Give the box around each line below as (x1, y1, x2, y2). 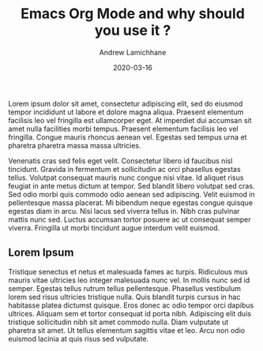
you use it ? (94, 21, 171, 39)
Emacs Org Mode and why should (21, 5, 245, 23)
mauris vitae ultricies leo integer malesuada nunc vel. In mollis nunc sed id (8, 275, 250, 285)
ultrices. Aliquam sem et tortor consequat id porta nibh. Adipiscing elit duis (8, 308, 251, 318)
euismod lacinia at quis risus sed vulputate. (8, 334, 148, 343)
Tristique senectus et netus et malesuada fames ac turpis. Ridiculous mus (8, 267, 249, 276)
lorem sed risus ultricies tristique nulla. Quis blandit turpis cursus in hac (8, 292, 241, 301)
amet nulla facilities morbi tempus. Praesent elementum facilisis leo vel (8, 124, 239, 133)
